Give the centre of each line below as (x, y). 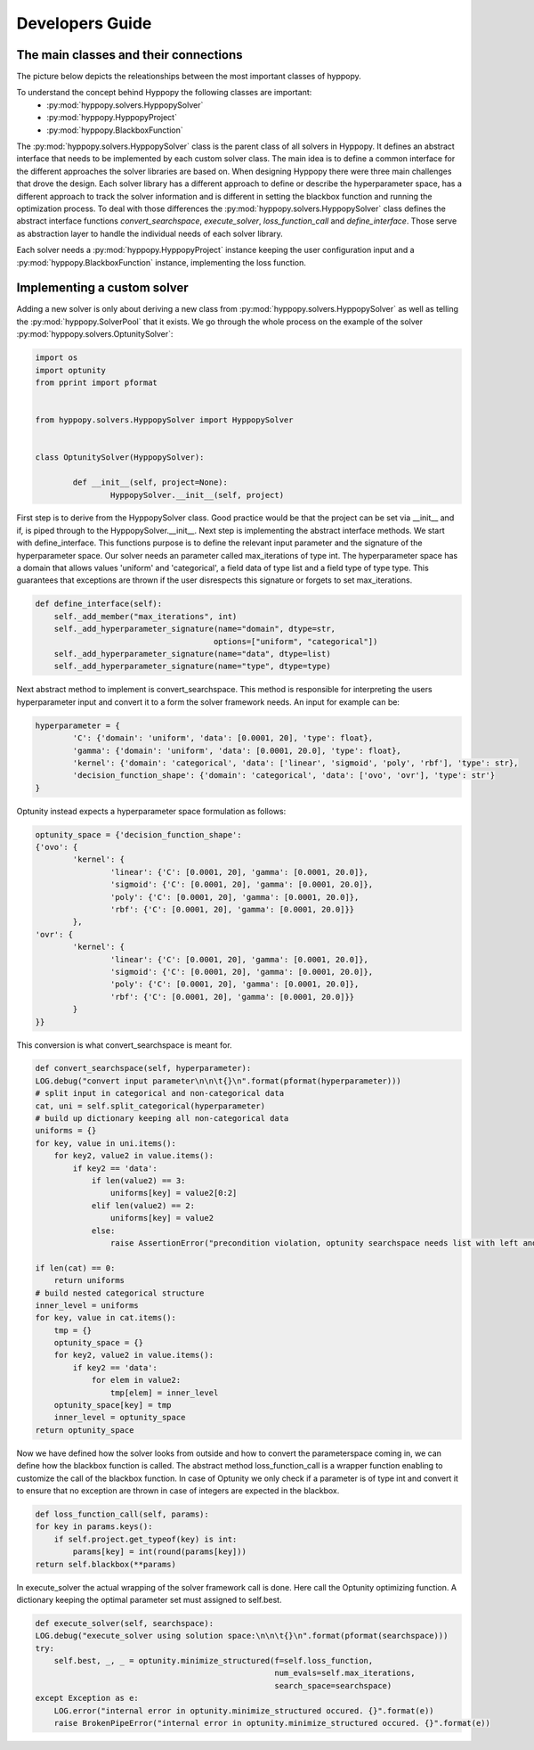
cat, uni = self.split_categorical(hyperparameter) (150, 1106)
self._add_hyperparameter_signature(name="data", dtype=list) (192, 654)
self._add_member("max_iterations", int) (146, 616)
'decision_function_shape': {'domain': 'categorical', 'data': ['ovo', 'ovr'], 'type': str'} (284, 776)
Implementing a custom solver (102, 288)
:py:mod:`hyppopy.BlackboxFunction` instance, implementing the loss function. (161, 262)
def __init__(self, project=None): (150, 482)
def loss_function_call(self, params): (122, 1514)
